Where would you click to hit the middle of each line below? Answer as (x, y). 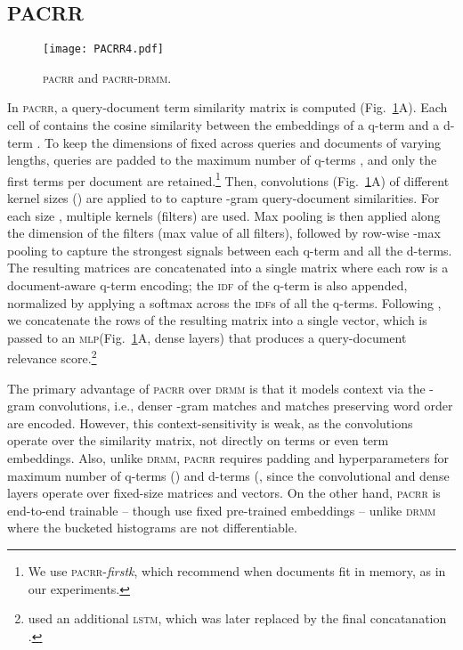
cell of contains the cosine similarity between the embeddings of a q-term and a (223, 125)
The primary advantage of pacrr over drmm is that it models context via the (216, 388)
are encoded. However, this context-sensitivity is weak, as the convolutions (210, 422)
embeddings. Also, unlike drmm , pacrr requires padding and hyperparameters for (228, 458)
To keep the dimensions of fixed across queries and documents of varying (243, 142)
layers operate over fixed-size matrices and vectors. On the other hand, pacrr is (224, 493)
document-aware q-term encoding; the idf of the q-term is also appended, (207, 285)
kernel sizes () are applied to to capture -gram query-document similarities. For (223, 198)
